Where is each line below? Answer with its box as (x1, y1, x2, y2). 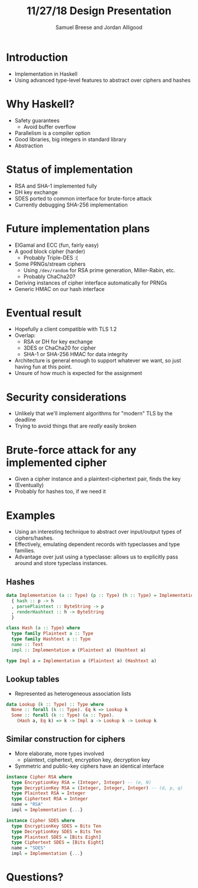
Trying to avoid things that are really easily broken (14, 422, 137, 430)
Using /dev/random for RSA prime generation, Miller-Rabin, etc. (23, 266, 176, 273)
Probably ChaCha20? (23, 273, 75, 280)
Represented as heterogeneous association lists (14, 690, 131, 697)
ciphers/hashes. (14, 534, 54, 542)
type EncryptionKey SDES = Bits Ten (11, 823, 101, 829)
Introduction (6, 50, 68, 64)
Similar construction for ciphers (6, 734, 126, 744)
